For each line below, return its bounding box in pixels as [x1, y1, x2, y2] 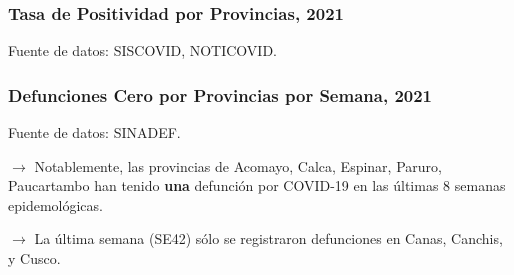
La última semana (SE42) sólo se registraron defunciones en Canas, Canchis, [34, 228, 503, 249]
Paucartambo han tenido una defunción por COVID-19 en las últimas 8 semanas [8, 175, 506, 196]
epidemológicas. [8, 194, 103, 215]
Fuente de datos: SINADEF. [8, 122, 181, 143]
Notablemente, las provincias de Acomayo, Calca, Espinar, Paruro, [34, 155, 442, 176]
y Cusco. [8, 248, 61, 268]
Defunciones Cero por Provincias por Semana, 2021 [8, 82, 433, 107]
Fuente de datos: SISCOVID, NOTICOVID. [8, 40, 277, 61]
